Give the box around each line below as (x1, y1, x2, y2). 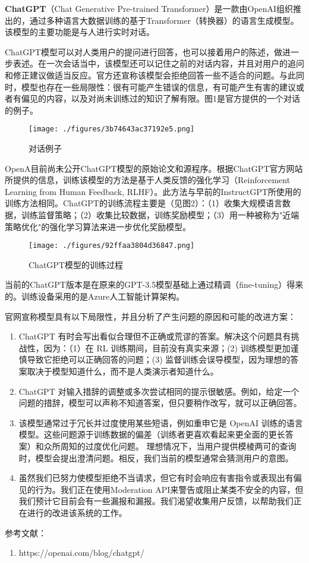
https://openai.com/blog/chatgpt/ (18, 546, 145, 559)
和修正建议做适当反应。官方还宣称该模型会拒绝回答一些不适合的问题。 (5, 68, 279, 81)
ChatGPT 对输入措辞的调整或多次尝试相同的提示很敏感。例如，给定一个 (18, 385, 299, 397)
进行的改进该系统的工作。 (27, 506, 127, 518)
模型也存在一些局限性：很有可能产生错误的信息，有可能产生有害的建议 (21, 80, 296, 93)
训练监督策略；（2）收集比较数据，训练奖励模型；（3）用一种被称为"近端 (21, 208, 299, 221)
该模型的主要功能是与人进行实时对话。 (5, 26, 154, 38)
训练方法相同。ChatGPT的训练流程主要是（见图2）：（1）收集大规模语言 (5, 197, 282, 209)
